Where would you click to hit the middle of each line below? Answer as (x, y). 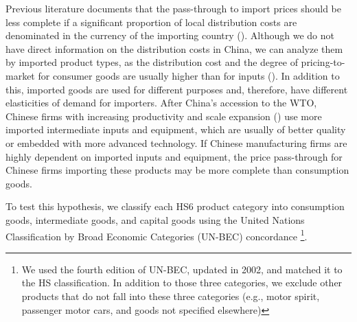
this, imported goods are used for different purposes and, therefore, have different (177, 89)
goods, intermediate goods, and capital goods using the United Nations (155, 219)
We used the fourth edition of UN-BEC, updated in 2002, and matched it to (182, 269)
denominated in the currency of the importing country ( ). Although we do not (170, 35)
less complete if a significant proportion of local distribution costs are (151, 22)
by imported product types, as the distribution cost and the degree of (152, 62)
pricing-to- (323, 62)
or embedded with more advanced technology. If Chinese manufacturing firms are (176, 142)
